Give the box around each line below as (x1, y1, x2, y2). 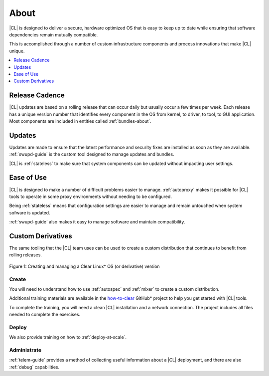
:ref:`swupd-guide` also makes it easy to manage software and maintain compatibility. (9, 219, 185, 225)
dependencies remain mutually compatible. (9, 31, 98, 37)
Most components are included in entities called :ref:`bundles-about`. (9, 118, 151, 124)
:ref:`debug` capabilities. (9, 364, 60, 370)
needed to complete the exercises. (9, 312, 81, 318)
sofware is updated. (9, 209, 50, 215)
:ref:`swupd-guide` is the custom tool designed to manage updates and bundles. (9, 151, 174, 157)
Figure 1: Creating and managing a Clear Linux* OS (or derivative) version (9, 263, 160, 269)
